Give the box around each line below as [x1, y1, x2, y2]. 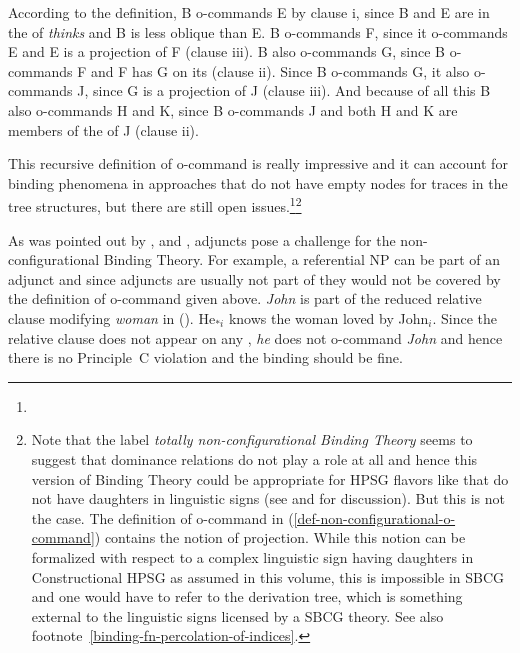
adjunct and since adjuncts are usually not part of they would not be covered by [8, 268, 501, 289]
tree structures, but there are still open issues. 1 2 [8, 193, 302, 216]
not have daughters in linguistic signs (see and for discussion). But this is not [31, 488, 505, 509]
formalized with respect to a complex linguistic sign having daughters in [31, 546, 474, 567]
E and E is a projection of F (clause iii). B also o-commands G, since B [8, 41, 446, 62]
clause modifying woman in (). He [8, 307, 216, 328]
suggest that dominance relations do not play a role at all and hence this [31, 448, 478, 469]
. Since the [432, 307, 497, 328]
